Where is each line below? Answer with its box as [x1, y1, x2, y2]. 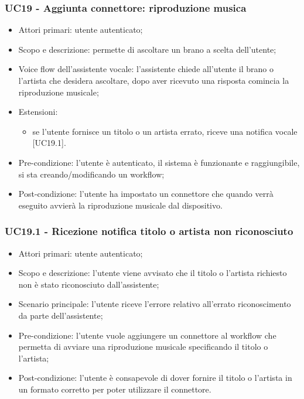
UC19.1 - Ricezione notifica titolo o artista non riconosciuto [5, 224, 293, 238]
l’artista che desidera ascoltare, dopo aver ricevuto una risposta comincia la [18, 74, 289, 86]
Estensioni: [18, 105, 58, 118]
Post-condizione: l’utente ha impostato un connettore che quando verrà [18, 187, 274, 200]
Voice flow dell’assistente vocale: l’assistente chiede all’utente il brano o [18, 63, 274, 75]
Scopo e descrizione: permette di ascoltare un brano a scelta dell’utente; [18, 43, 276, 55]
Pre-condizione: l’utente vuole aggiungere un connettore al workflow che [18, 329, 276, 341]
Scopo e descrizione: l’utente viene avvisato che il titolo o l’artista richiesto [18, 267, 287, 279]
